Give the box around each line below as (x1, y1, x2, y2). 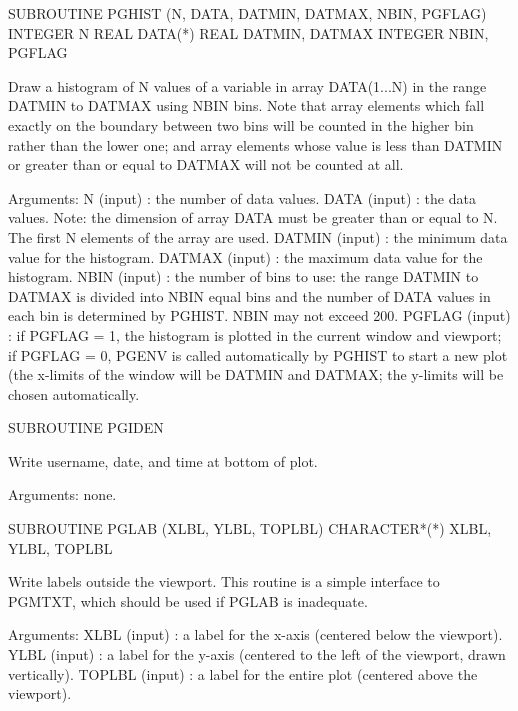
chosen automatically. (8, 383, 140, 404)
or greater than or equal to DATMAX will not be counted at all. (8, 154, 404, 175)
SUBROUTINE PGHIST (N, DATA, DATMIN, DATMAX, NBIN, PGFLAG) (8, 3, 487, 23)
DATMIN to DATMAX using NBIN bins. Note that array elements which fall (8, 95, 485, 116)
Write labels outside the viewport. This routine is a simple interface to (8, 571, 440, 592)
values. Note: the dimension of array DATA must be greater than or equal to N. (8, 207, 498, 228)
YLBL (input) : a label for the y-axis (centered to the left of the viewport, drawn (8, 644, 506, 665)
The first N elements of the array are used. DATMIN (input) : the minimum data (8, 226, 508, 247)
